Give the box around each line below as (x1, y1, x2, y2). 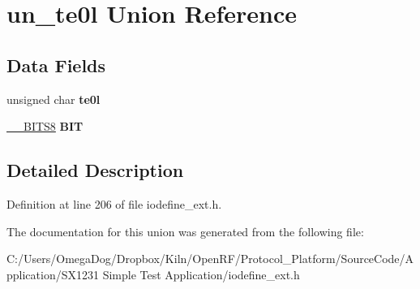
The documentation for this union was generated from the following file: (6, 222, 364, 239)
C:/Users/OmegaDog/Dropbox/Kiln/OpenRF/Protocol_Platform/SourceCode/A (6, 250, 414, 267)
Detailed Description (6, 157, 184, 183)
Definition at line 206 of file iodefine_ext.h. (6, 195, 222, 212)
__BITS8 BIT (6, 118, 84, 135)
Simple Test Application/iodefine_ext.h (102, 265, 300, 283)
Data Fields (6, 52, 106, 77)
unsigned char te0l (6, 90, 101, 107)
